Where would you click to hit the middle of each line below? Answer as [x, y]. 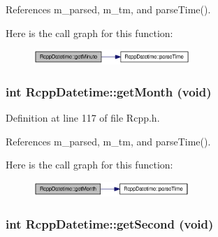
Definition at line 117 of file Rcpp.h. [83, 118]
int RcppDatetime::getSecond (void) [110, 223]
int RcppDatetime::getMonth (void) [109, 91]
